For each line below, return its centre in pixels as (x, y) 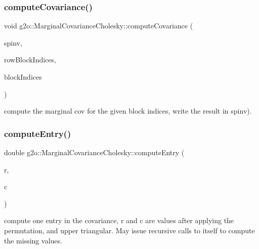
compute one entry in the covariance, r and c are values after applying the (119, 220)
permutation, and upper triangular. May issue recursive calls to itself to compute (129, 230)
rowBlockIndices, (30, 60)
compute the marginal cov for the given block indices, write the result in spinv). (128, 111)
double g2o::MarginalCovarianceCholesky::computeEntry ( (94, 152)
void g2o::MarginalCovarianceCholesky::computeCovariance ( (99, 26)
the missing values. (33, 240)
